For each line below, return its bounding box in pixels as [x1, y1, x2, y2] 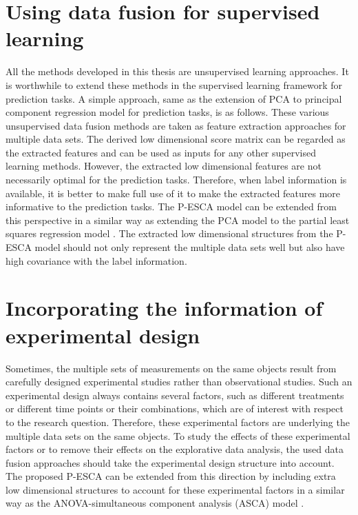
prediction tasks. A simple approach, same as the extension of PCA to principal [6, 91, 342, 105]
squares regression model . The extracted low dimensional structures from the [6, 226, 333, 241]
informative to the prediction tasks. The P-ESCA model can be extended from [6, 199, 337, 214]
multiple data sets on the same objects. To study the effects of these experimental [6, 428, 350, 443]
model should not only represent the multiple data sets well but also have [34, 240, 345, 254]
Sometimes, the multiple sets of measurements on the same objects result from [6, 361, 337, 375]
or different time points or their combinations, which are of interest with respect [6, 401, 344, 416]
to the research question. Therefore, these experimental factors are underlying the [6, 414, 350, 429]
